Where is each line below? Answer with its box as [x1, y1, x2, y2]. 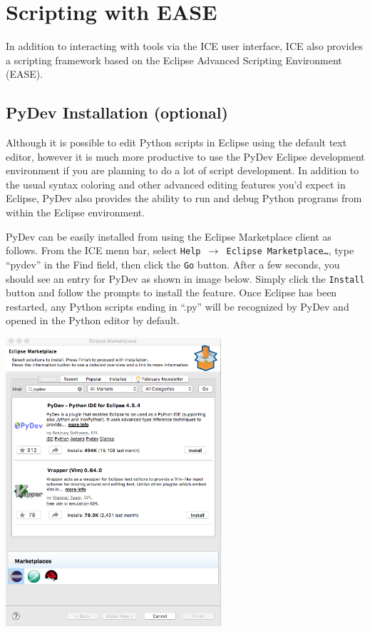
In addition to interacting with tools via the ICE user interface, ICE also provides [6, 39, 363, 54]
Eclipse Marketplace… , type [226, 243, 354, 258]
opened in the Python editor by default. [6, 313, 180, 328]
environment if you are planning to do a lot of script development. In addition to [6, 163, 359, 178]
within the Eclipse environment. [6, 205, 145, 220]
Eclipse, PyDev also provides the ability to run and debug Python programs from [6, 191, 362, 206]
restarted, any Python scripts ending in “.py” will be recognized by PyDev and [6, 299, 349, 314]
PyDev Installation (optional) [6, 101, 228, 124]
